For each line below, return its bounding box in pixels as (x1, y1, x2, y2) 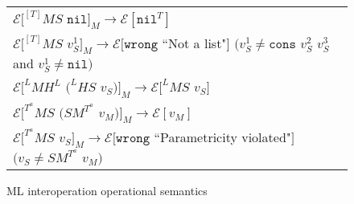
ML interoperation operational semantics (6, 182, 208, 198)
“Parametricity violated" (154, 127, 291, 146)
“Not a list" (162, 34, 227, 53)
